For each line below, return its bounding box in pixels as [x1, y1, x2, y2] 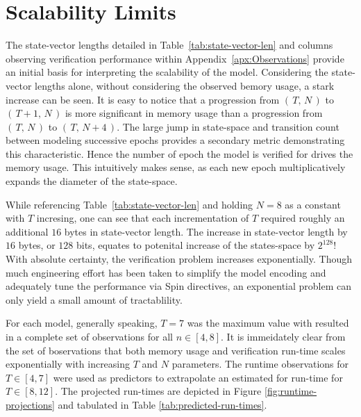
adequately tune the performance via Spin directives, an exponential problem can [6, 279, 352, 293]
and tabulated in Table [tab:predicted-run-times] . [58, 397, 267, 411]
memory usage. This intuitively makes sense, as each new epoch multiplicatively [6, 160, 346, 174]
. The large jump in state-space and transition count [117, 119, 339, 133]
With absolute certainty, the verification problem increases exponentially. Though [6, 252, 352, 266]
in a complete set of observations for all [6, 329, 174, 343]
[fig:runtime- [264, 384, 317, 398]
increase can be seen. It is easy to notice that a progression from [6, 92, 280, 106]
